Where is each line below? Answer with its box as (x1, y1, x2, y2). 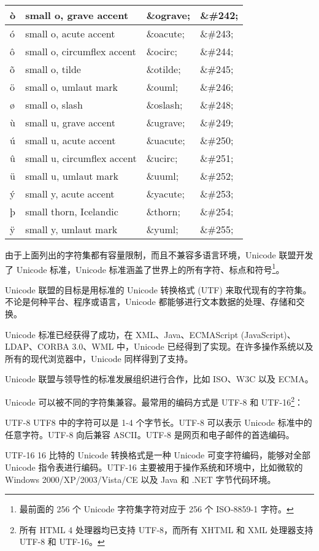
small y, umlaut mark (25, 222, 118, 236)
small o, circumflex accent (25, 44, 136, 58)
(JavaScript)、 (240, 328, 296, 341)
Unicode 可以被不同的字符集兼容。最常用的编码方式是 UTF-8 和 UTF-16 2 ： (5, 394, 304, 408)
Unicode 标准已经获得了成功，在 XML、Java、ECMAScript (5, 328, 239, 341)
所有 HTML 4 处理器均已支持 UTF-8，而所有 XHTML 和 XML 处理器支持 (19, 523, 313, 536)
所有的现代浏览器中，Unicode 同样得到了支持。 (5, 352, 193, 364)
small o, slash (25, 98, 83, 112)
